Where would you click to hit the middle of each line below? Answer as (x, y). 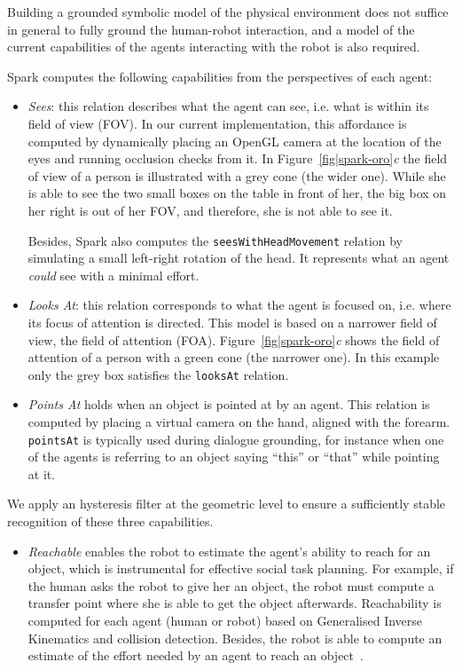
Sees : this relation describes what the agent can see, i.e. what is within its (228, 106)
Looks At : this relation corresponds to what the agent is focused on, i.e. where (239, 305)
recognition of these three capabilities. (110, 521)
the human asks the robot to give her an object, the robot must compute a (231, 585)
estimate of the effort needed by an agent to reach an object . (196, 655)
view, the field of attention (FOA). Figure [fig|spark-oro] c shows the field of (234, 339)
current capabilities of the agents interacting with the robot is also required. (214, 47)
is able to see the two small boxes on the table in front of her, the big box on (237, 193)
